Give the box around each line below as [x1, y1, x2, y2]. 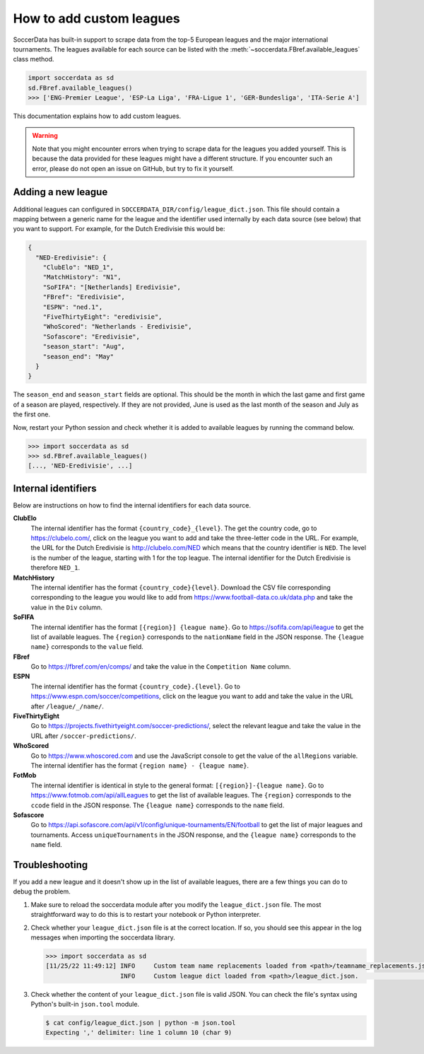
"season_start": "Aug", [42, 343, 125, 351]
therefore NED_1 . [30, 563, 81, 572]
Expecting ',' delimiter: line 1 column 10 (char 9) [45, 1029, 232, 1037]
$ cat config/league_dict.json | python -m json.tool [45, 1019, 236, 1027]
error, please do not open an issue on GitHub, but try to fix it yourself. [32, 164, 235, 172]
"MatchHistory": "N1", [42, 273, 122, 281]
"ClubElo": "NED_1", [42, 264, 114, 271]
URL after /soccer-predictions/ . [30, 732, 137, 740]
